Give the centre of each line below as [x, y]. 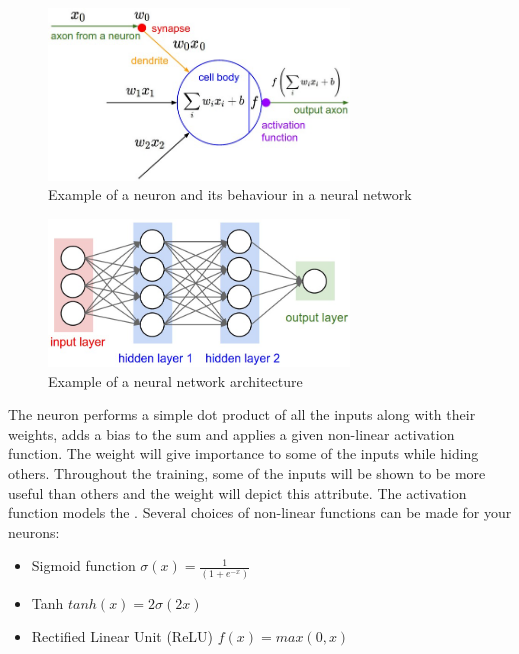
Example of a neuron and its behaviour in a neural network [230, 194]
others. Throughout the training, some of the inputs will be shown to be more [247, 472]
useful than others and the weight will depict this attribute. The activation [237, 492]
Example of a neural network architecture [175, 380]
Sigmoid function [83, 565]
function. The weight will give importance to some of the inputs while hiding [243, 453]
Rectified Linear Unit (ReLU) [122, 636]
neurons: [34, 531]
